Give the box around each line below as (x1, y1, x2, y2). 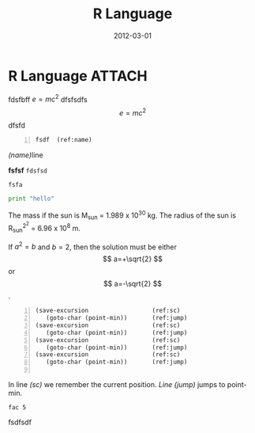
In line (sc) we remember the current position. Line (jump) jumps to (8, 380, 226, 389)
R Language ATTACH (8, 66, 148, 85)
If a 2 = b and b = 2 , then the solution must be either (8, 241, 178, 252)
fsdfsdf (8, 417, 32, 427)
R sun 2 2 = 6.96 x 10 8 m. (8, 221, 81, 234)
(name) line (8, 150, 43, 159)
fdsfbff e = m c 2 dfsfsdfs (8, 93, 88, 104)
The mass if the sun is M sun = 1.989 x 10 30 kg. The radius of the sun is (8, 209, 237, 222)
